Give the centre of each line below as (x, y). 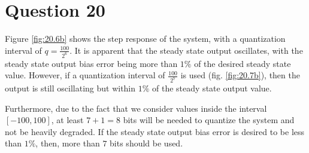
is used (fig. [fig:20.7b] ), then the (240, 75)
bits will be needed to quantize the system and (209, 120)
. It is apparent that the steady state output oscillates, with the (186, 50)
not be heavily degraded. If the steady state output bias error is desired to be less (155, 131)
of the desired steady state (243, 63)
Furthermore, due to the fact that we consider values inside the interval (136, 108)
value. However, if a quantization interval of (85, 75)
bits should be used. (146, 143)
